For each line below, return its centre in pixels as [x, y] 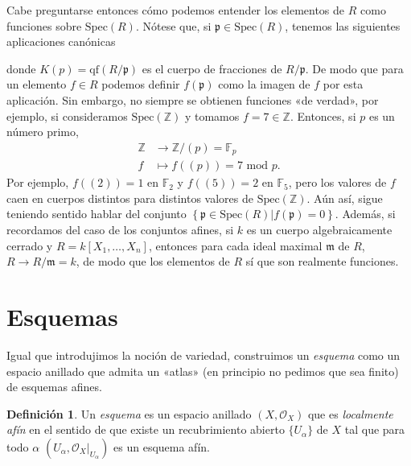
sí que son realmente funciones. [322, 261]
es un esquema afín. [162, 446]
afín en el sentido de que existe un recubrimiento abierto [146, 429]
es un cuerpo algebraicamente [319, 230]
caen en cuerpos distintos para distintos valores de [130, 198]
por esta [343, 84]
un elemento [37, 84]
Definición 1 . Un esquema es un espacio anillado [129, 413]
